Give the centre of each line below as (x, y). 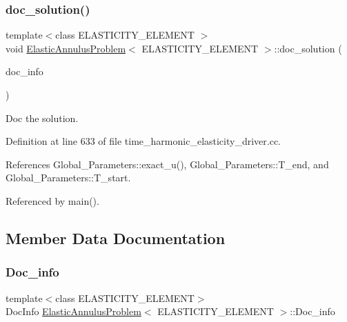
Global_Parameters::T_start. (68, 178)
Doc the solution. (42, 118)
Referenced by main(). (52, 200)
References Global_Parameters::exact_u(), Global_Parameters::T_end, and (167, 164)
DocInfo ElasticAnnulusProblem (73, 311)
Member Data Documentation (116, 238)
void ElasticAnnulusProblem (66, 48)
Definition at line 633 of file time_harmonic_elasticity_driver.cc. (143, 141)
